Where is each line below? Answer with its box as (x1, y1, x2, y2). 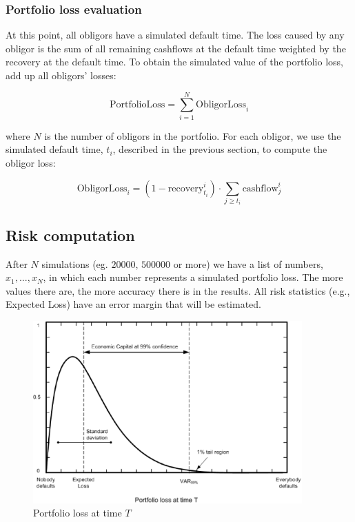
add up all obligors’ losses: (6, 68, 116, 82)
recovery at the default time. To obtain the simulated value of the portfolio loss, (6, 54, 343, 69)
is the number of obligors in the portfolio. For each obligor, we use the (44, 128, 341, 143)
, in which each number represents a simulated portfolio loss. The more (43, 270, 343, 284)
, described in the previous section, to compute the (112, 142, 327, 156)
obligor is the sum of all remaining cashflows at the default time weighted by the (6, 41, 346, 55)
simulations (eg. (41, 256, 108, 271)
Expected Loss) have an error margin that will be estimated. (6, 297, 261, 311)
